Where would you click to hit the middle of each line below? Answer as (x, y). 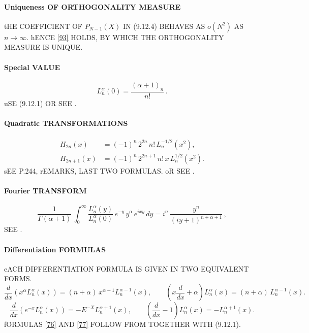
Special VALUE (32, 67)
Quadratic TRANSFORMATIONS (66, 123)
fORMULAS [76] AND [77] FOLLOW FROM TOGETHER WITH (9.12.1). (122, 324)
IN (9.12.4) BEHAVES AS (164, 26)
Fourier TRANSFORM (45, 190)
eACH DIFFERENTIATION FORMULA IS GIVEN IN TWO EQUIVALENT (127, 268)
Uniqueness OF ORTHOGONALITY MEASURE (92, 6)
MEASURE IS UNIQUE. (43, 47)
